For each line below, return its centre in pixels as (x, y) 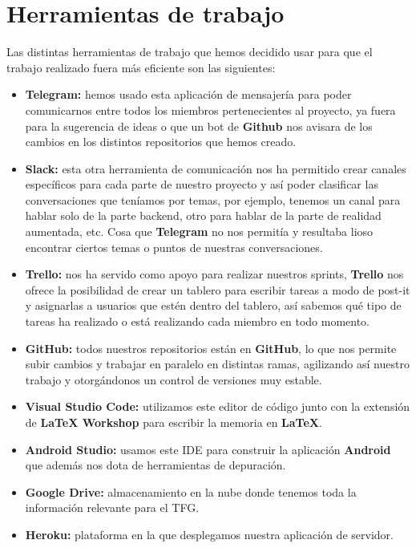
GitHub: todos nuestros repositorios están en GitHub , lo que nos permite (211, 348)
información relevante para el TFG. (112, 507)
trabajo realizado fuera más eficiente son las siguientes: (141, 67)
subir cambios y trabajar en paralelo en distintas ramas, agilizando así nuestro (217, 364)
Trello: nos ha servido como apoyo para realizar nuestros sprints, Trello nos (214, 274)
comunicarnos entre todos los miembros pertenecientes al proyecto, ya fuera (210, 110)
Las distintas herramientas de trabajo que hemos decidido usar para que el (190, 52)
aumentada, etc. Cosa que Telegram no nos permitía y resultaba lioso (199, 231)
